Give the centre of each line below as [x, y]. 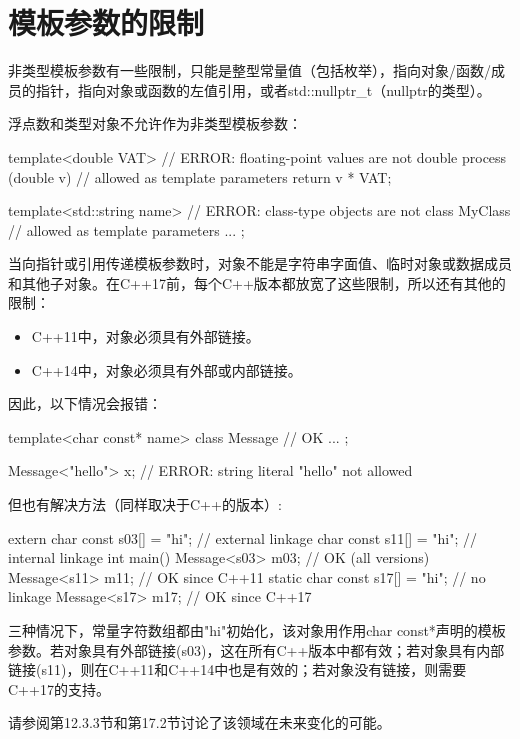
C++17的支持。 [59, 688]
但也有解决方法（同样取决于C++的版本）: [145, 504]
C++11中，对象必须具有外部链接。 [145, 336]
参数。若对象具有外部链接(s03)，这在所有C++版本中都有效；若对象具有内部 [256, 649]
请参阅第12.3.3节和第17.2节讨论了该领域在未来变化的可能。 [199, 722]
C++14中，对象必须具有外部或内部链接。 [166, 369]
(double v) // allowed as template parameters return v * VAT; [200, 176]
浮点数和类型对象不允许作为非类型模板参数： [155, 123]
